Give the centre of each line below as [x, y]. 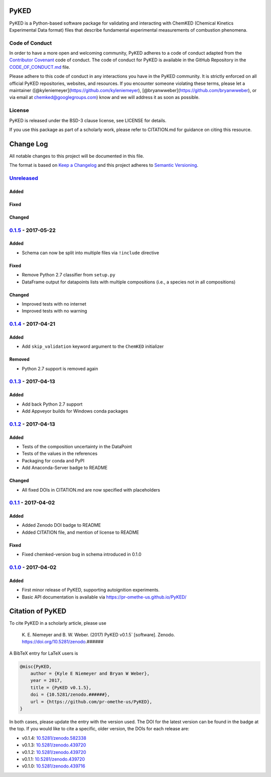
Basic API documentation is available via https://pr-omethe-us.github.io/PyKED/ [104, 597]
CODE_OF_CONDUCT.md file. [40, 67]
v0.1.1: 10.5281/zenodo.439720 [53, 759]
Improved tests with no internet [54, 304]
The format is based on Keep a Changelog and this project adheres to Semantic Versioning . [104, 165]
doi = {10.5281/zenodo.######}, [70, 695]
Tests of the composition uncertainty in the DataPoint [77, 446]
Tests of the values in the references [60, 454]
